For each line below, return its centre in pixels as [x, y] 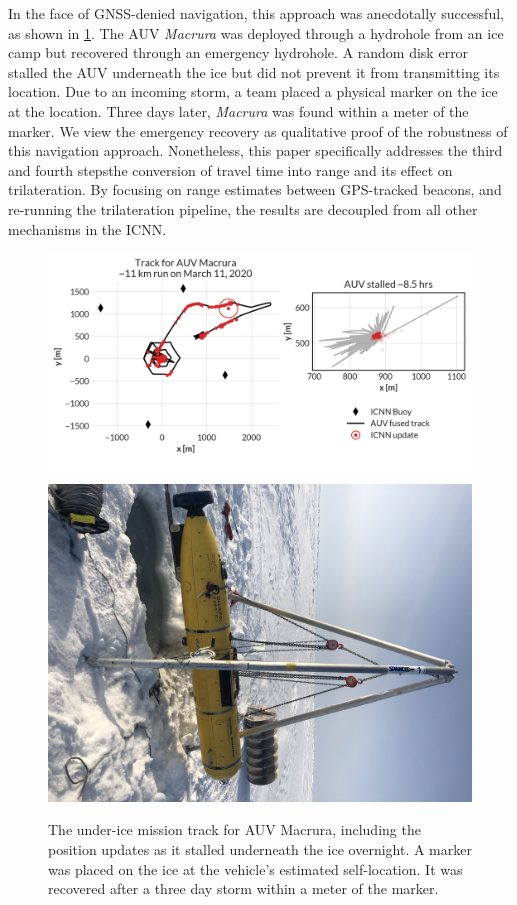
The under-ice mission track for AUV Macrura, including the [234, 829]
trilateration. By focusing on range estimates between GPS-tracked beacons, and [255, 189]
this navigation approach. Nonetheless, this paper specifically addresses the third [255, 150]
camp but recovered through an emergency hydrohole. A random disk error [238, 52]
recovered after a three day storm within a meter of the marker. [243, 888]
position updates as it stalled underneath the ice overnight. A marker [260, 848]
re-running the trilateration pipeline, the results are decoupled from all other [243, 208]
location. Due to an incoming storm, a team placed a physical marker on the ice [253, 91]
